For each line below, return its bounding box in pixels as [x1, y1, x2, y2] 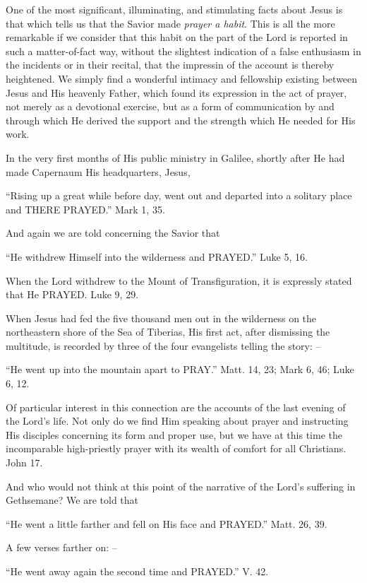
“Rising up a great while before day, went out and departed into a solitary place [6, 188, 352, 203]
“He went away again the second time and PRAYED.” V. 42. [6, 564, 269, 578]
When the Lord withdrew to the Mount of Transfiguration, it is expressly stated [6, 273, 352, 288]
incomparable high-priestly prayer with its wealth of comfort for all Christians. [6, 441, 347, 456]
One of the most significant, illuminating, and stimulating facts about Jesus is [6, 2, 343, 16]
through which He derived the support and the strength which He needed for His [6, 112, 356, 127]
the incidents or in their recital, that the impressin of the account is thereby [6, 57, 335, 72]
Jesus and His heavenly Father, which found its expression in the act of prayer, [6, 85, 347, 100]
